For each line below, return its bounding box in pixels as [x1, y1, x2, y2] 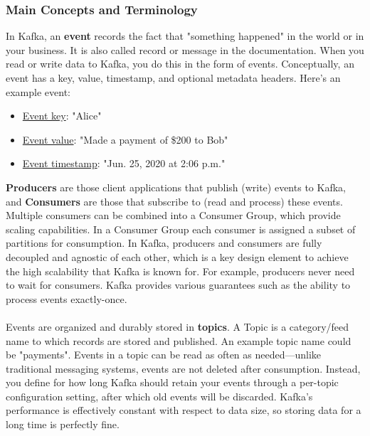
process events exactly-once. [6, 291, 127, 306]
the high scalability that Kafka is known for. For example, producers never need [6, 263, 355, 278]
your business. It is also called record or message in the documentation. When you [6, 42, 364, 57]
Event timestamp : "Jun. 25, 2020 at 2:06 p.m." [22, 156, 226, 171]
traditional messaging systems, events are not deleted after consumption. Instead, [6, 361, 361, 376]
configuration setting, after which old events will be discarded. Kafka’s [6, 388, 313, 403]
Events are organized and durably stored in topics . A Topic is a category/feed [6, 319, 349, 334]
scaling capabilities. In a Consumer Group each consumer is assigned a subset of [6, 221, 356, 236]
